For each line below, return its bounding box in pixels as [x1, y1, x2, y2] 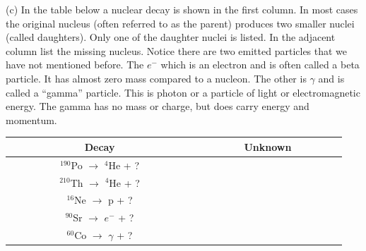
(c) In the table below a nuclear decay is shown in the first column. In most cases [6, 2, 358, 16]
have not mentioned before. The [6, 57, 144, 72]
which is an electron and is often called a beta [160, 57, 360, 72]
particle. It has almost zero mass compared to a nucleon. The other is [6, 71, 307, 85]
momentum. [6, 112, 57, 127]
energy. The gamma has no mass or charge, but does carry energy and [6, 99, 309, 114]
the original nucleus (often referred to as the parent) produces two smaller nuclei [6, 16, 355, 30]
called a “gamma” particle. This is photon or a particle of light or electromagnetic [6, 85, 360, 99]
